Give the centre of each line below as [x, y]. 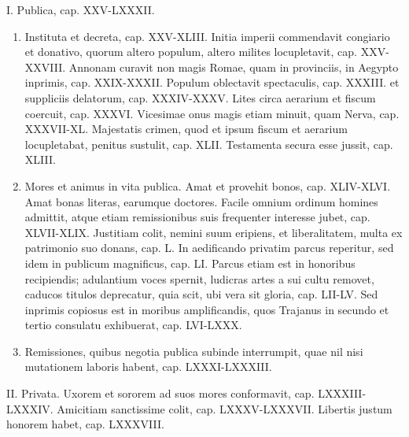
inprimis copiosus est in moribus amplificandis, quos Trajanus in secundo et [207, 309]
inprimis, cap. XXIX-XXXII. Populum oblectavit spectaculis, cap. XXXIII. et [212, 82]
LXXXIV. [30, 408]
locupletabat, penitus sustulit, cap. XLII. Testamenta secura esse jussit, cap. [209, 144]
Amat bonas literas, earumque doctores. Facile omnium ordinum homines [201, 201]
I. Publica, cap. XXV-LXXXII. [81, 9]
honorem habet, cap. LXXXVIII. [85, 424]
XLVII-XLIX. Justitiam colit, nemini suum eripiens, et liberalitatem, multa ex [214, 232]
